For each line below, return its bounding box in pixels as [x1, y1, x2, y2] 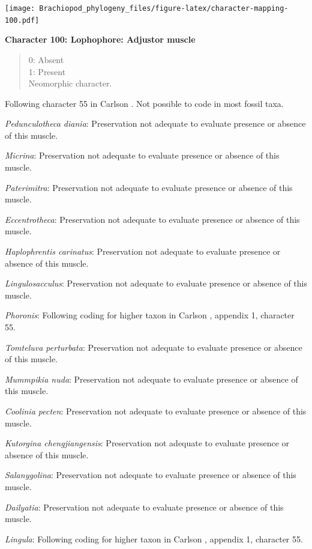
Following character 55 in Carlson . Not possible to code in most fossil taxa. [5, 97, 284, 109]
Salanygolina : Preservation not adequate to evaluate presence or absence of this [5, 469, 296, 481]
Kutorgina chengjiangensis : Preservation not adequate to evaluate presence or [5, 437, 290, 449]
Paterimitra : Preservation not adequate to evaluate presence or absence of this [5, 181, 293, 193]
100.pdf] [5, 16, 40, 25]
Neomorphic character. [28, 77, 112, 89]
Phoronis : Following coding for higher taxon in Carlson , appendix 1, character [5, 309, 295, 321]
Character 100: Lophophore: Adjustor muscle [5, 33, 196, 46]
